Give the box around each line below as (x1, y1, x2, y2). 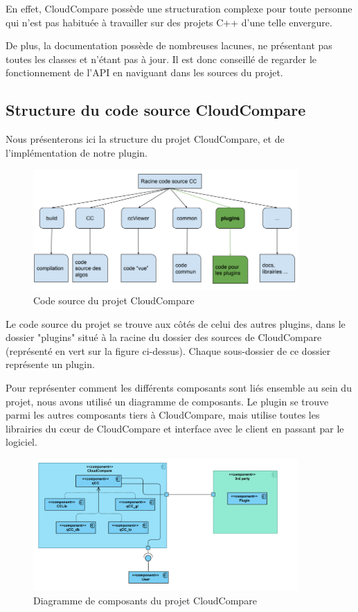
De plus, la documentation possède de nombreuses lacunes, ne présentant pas (6, 38, 332, 53)
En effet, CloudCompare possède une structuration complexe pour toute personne (6, 1, 352, 15)
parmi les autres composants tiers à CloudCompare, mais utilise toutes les (6, 408, 320, 422)
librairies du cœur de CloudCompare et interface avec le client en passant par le (6, 421, 344, 435)
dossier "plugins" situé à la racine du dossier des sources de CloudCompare (6, 330, 322, 344)
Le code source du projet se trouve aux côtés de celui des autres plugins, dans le (6, 316, 346, 331)
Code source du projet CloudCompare (33, 293, 195, 308)
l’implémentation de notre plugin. (6, 145, 148, 159)
